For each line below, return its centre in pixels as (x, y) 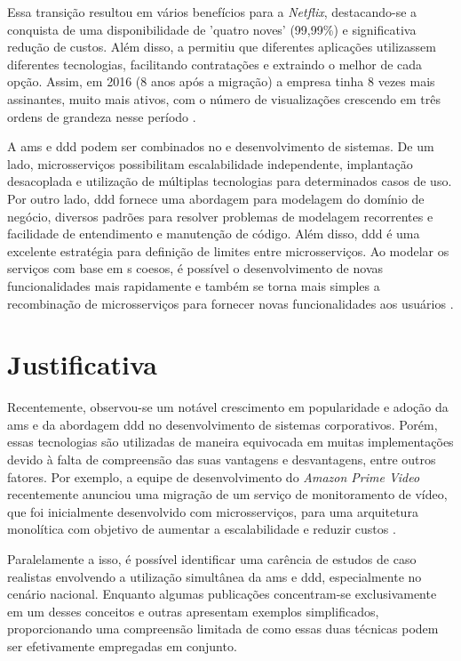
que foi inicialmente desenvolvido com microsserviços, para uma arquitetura (213, 511)
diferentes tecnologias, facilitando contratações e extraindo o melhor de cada (215, 64)
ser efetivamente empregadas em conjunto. (122, 645)
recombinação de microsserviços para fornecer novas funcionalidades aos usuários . (230, 303)
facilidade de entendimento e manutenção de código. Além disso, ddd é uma (214, 234)
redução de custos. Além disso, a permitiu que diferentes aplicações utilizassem (222, 47)
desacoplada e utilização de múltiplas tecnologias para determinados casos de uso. (230, 181)
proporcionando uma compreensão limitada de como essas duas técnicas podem (223, 629)
